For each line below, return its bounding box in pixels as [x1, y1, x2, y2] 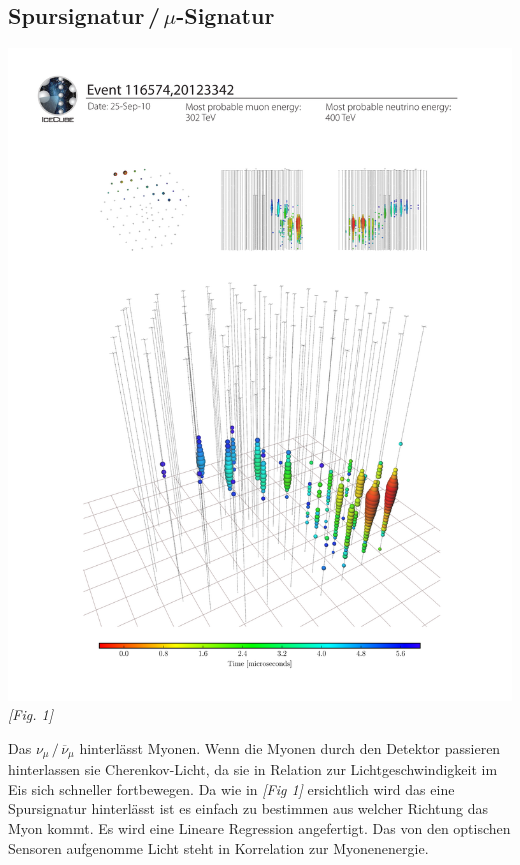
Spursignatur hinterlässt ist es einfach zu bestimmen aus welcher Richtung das [8, 798, 489, 819]
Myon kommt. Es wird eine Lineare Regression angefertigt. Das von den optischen [8, 818, 511, 839]
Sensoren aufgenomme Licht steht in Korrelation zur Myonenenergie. [8, 837, 429, 858]
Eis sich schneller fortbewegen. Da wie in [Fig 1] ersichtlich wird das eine [8, 778, 455, 799]
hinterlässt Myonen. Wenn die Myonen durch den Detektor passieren [79, 737, 501, 758]
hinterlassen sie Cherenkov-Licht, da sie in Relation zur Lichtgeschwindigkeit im [8, 759, 498, 780]
